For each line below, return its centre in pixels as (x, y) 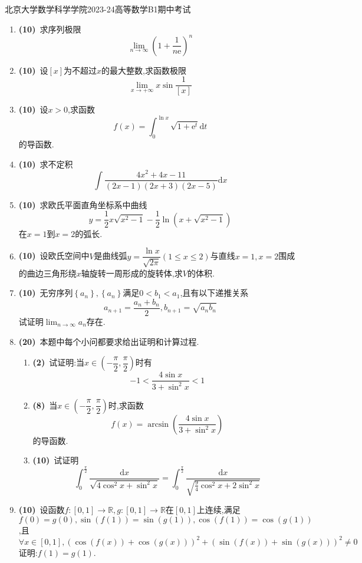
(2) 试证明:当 (59, 362)
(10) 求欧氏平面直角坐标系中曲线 (83, 204)
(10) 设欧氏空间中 (54, 256)
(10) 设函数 (42, 510)
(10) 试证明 (56, 460)
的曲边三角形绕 (47, 273)
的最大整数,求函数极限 (144, 70)
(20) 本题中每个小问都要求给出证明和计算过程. (109, 341)
